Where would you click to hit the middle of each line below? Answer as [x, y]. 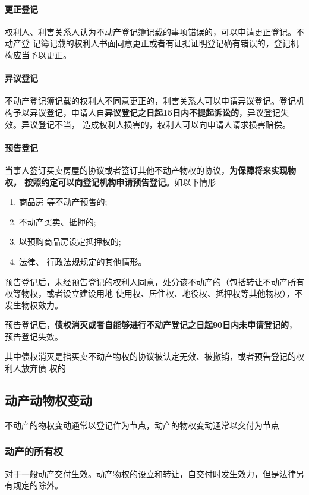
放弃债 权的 [43, 368]
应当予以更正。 [42, 54]
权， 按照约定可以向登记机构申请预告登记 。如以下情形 [111, 182]
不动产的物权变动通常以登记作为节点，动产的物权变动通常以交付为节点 [142, 425]
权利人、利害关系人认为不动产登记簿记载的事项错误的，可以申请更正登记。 [150, 31]
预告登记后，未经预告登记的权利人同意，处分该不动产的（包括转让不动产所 [150, 281]
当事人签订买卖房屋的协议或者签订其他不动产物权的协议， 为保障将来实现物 [150, 170]
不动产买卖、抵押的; [57, 221]
